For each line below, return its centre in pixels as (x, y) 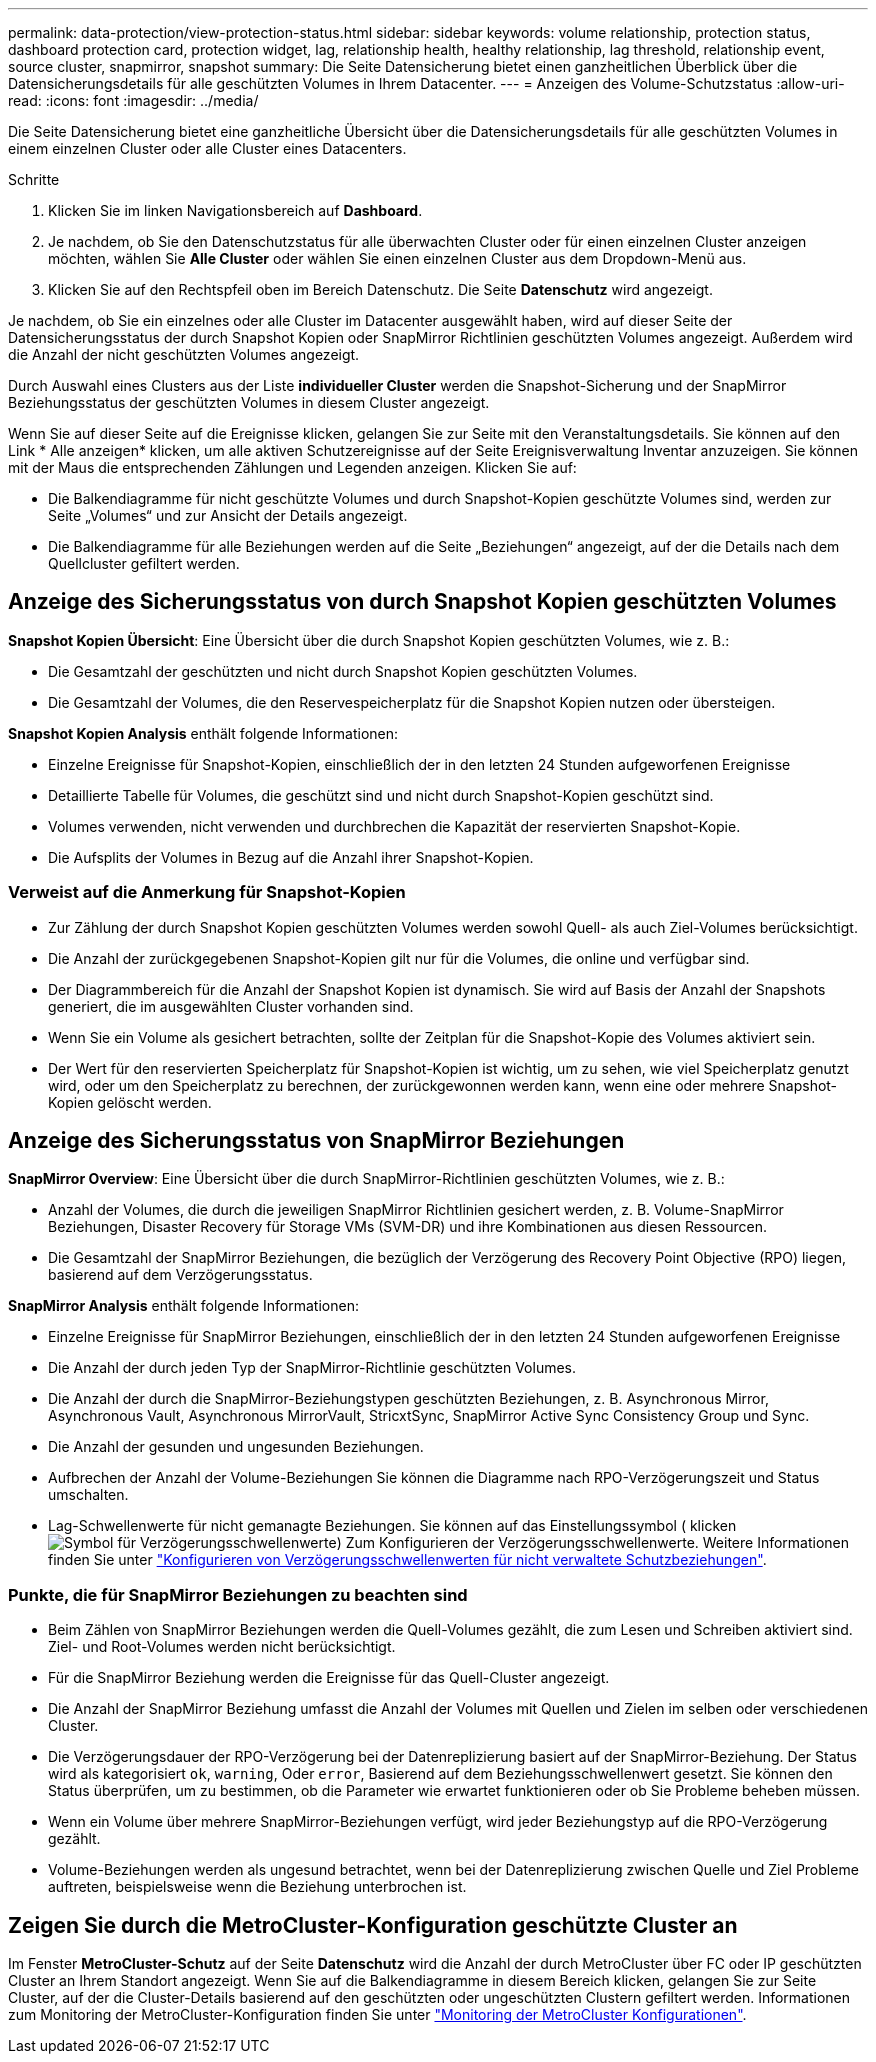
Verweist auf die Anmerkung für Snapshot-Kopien (207, 892)
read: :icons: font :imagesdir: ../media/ (133, 100)
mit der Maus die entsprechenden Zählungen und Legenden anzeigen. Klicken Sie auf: (292, 467)
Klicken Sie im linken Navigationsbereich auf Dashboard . (235, 210)
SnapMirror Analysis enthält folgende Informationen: (183, 1306)
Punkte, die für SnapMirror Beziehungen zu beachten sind (238, 1594)
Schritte (34, 179)
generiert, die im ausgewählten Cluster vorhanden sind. (231, 1006)
